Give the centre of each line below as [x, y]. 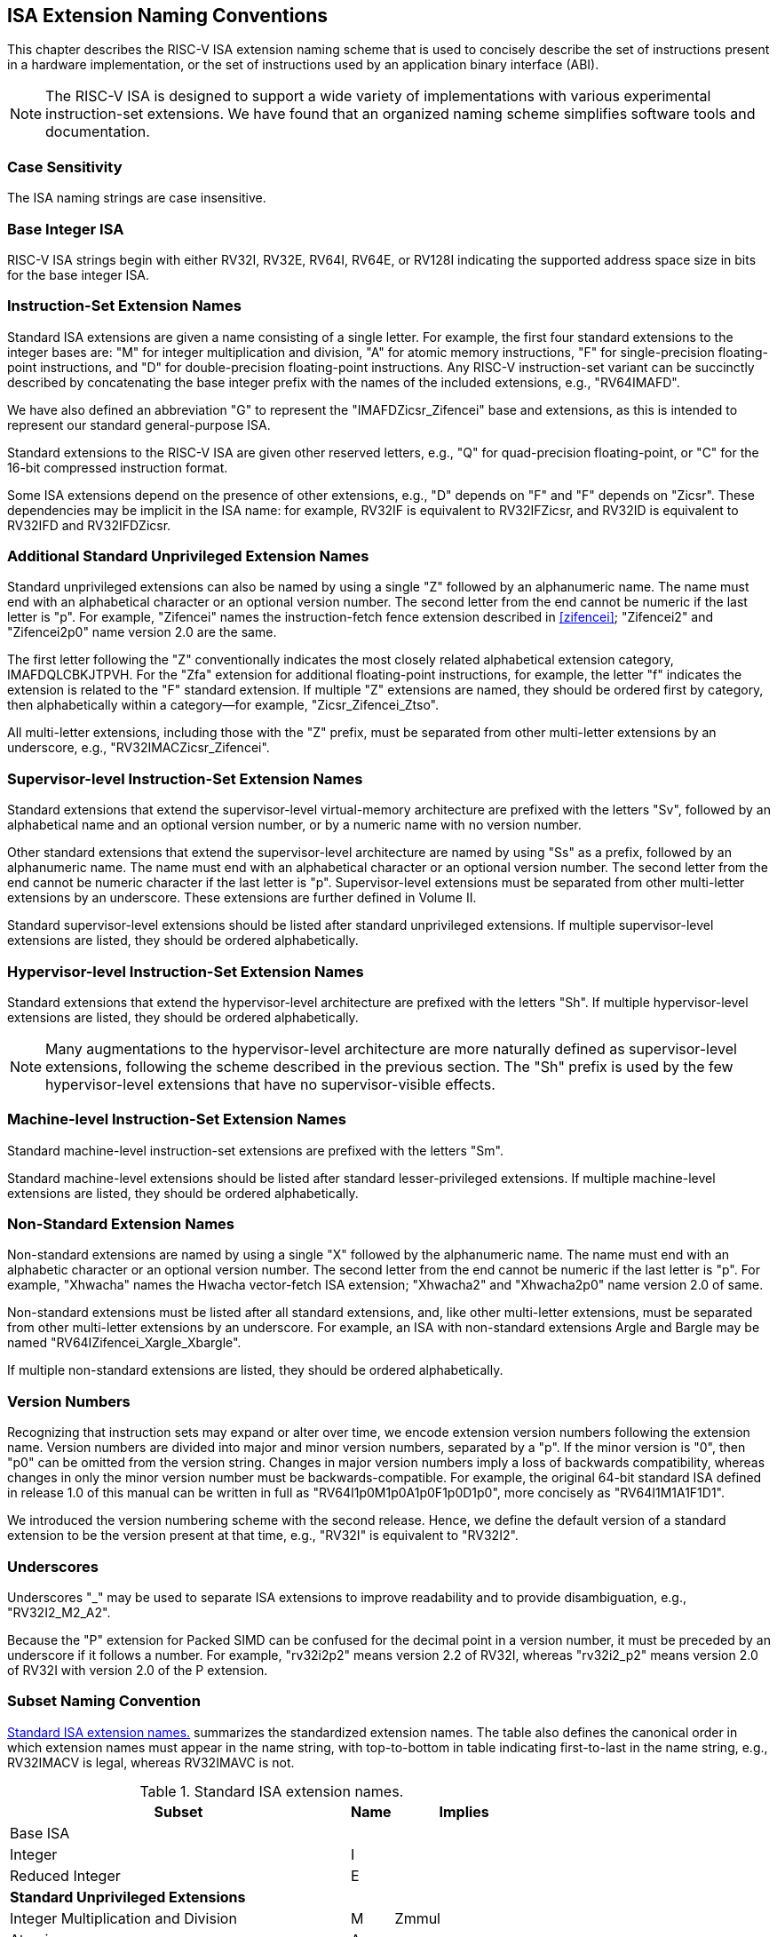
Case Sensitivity [65, 167]
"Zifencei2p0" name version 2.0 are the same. [142, 632]
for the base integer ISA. [79, 274]
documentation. [98, 132]
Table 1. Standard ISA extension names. [272, 1791]
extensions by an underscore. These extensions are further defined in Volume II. [242, 898]
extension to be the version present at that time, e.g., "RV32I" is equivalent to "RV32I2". [263, 1536]
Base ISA [40, 1833]
